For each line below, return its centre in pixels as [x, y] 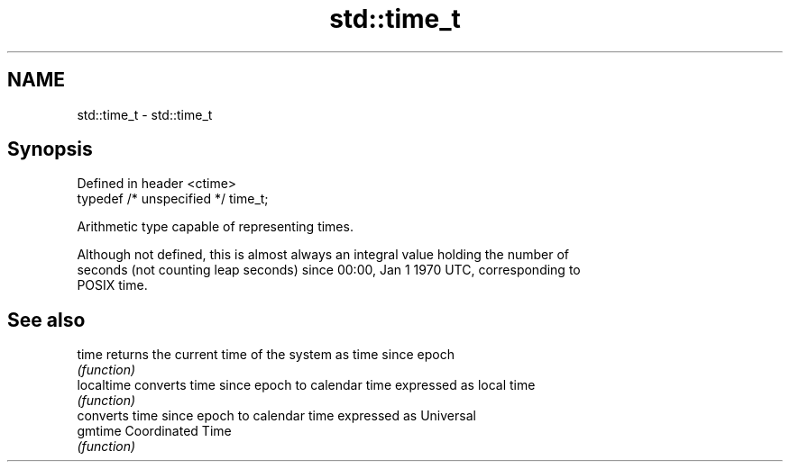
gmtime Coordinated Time [154, 431]
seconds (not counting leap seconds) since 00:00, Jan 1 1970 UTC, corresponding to [329, 270]
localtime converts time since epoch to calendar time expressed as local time [306, 385]
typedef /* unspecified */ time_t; [173, 199]
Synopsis [50, 149]
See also [46, 320]
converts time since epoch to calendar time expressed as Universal [276, 416]
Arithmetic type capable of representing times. [215, 227]
